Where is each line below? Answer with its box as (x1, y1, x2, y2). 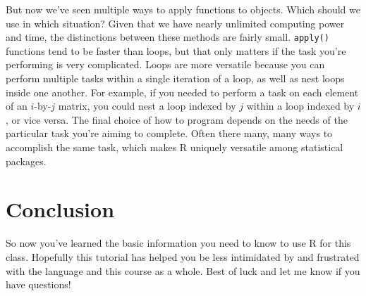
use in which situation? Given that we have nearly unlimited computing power (6, 15, 345, 30)
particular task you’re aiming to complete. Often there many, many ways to (6, 126, 333, 141)
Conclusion (6, 195, 115, 224)
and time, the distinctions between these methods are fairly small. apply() (6, 30, 329, 44)
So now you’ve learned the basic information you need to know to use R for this (6, 236, 351, 250)
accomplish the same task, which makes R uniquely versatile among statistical (6, 140, 343, 154)
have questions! (6, 277, 71, 292)
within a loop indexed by (246, 98, 355, 113)
